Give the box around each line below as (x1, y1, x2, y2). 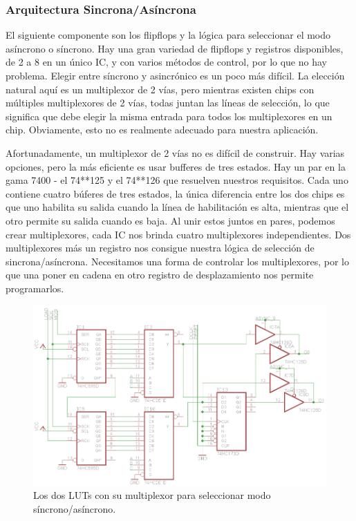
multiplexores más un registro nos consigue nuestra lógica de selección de (6, 240, 315, 255)
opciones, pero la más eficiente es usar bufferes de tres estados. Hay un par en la (6, 159, 346, 173)
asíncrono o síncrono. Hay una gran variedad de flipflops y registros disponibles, (6, 41, 344, 55)
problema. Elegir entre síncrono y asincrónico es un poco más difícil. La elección (6, 68, 345, 82)
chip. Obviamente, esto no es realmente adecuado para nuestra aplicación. (6, 122, 319, 137)
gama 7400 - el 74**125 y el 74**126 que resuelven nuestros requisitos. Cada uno (6, 173, 348, 187)
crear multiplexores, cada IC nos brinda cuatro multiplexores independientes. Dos (6, 227, 351, 241)
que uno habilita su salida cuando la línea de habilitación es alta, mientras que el (6, 200, 349, 214)
